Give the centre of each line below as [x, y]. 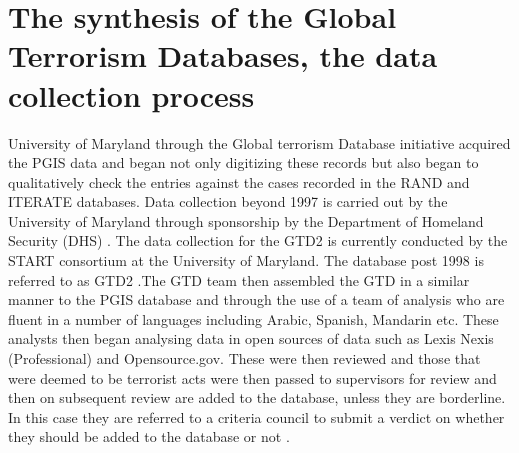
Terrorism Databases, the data [223, 55]
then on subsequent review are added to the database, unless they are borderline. [257, 397]
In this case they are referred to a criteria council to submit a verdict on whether [256, 416]
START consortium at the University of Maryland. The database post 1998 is [246, 260]
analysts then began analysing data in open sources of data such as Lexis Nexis [251, 338]
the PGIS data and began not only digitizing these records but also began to [243, 162]
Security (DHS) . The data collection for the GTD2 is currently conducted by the [258, 240]
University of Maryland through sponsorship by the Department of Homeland [246, 220]
